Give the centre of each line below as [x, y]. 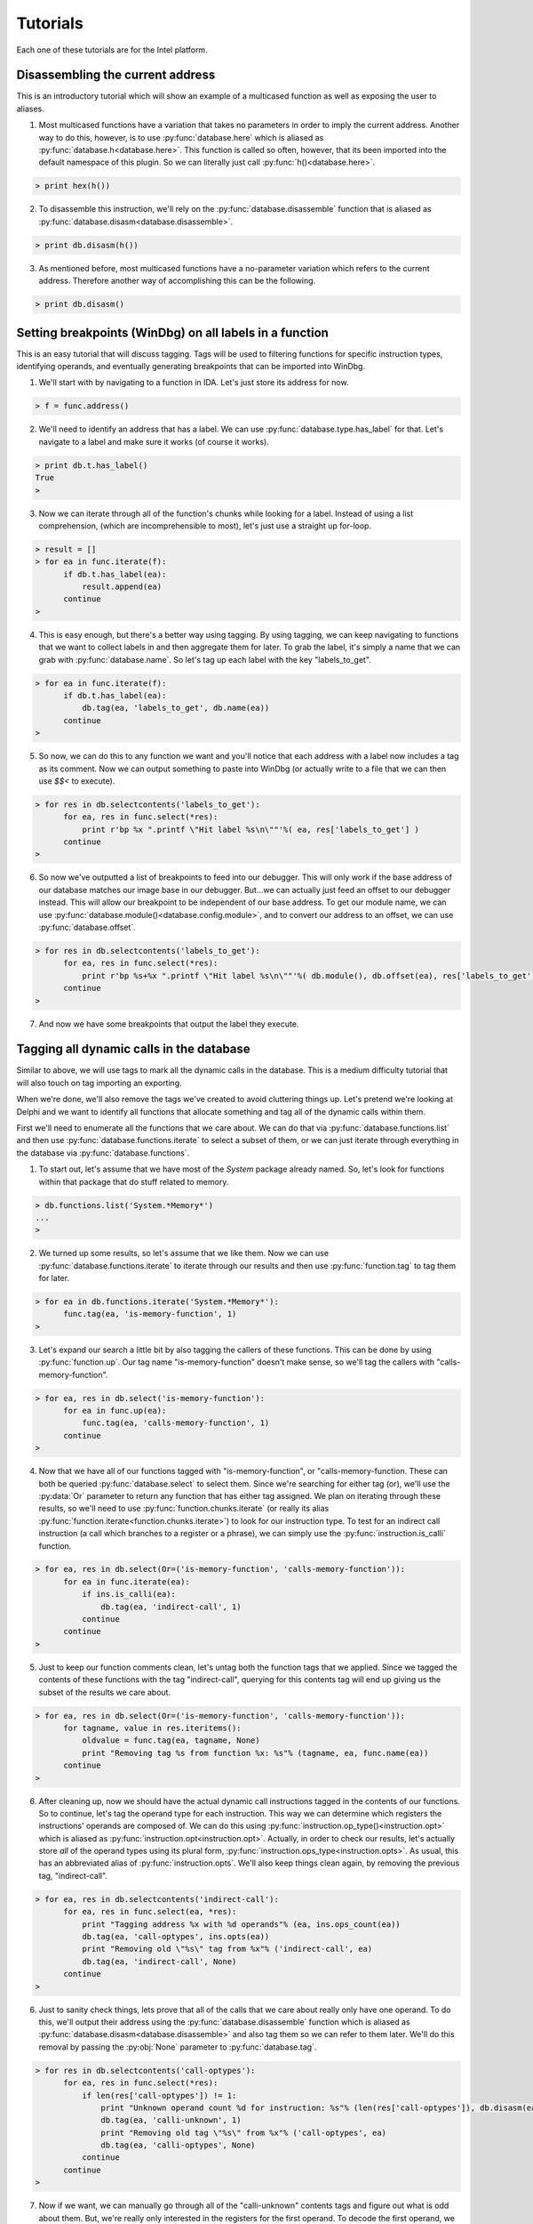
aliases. [30, 109]
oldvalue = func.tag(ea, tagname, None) [171, 1741]
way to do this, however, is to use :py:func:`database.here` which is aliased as [181, 137]
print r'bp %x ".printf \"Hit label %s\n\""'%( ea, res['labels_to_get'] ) [250, 829]
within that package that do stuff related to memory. [134, 1181]
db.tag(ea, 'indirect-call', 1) [171, 1607]
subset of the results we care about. [105, 1692]
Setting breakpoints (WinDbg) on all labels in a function [172, 332]
